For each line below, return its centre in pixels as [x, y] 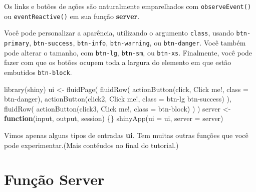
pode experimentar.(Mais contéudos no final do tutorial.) [91, 145]
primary [17, 43]
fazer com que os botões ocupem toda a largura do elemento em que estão [118, 62]
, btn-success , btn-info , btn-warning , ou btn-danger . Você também [138, 42]
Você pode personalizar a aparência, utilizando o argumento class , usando [119, 33]
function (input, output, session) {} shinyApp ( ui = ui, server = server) [114, 118]
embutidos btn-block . [38, 72]
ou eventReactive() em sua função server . [72, 16]
